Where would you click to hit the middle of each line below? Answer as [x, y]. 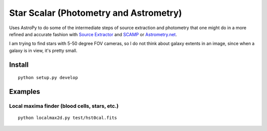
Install [19, 65]
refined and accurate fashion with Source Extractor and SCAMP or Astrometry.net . [93, 34]
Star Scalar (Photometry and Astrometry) [96, 13]
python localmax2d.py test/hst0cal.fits [67, 118]
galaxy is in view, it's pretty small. [43, 50]
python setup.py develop [48, 78]
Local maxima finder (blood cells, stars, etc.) [64, 106]
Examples [25, 91]
